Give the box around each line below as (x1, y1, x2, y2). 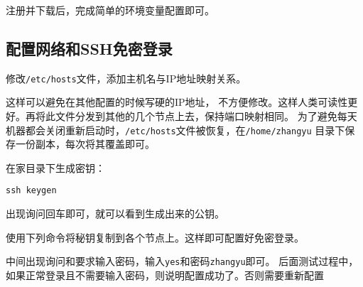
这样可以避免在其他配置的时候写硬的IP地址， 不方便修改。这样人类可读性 (6, 94, 348, 109)
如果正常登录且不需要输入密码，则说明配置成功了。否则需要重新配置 (6, 267, 324, 282)
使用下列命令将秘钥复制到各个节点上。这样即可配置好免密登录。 (6, 229, 304, 244)
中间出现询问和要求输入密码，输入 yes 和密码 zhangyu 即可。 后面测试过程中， (6, 254, 359, 269)
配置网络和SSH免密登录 (6, 37, 173, 59)
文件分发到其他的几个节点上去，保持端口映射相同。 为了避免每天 (55, 109, 357, 124)
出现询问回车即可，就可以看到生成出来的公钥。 (6, 206, 224, 221)
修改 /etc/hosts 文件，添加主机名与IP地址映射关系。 (6, 70, 246, 85)
